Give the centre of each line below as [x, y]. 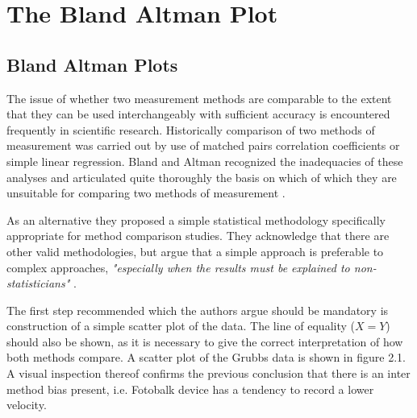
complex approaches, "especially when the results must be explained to [178, 267]
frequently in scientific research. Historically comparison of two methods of [191, 129]
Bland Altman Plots [92, 64]
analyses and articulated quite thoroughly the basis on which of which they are [202, 177]
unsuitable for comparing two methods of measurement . [146, 193]
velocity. [27, 405]
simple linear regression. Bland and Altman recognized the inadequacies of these [205, 161]
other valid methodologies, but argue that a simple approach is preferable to [195, 251]
